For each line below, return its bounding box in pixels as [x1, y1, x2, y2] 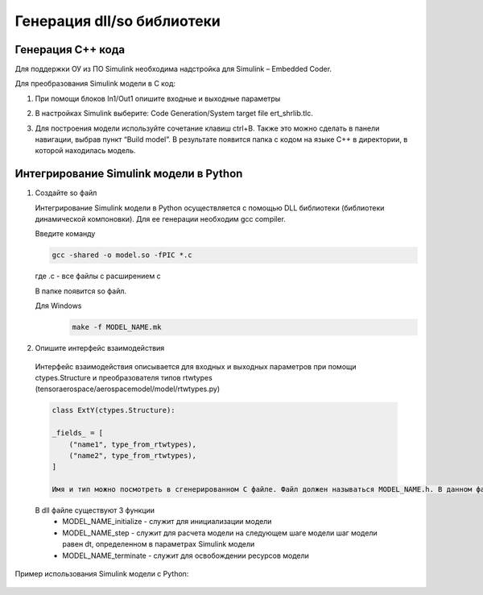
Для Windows [35, 301, 82, 310]
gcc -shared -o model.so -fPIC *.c [52, 251, 192, 260]
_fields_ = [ [52, 428, 104, 438]
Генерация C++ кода [14, 43, 125, 56]
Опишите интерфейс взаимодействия [35, 343, 165, 353]
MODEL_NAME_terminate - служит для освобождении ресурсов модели [62, 551, 310, 560]
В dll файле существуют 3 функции [35, 506, 155, 515]
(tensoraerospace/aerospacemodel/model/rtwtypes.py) [35, 384, 221, 394]
